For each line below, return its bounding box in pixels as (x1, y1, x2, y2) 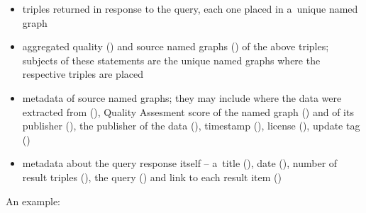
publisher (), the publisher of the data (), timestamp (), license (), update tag (22, 118, 360, 133)
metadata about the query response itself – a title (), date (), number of (22, 156, 338, 171)
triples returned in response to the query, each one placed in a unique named (22, 1, 358, 16)
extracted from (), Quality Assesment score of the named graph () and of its (22, 104, 354, 119)
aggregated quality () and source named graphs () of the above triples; (22, 39, 329, 54)
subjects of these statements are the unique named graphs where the (22, 52, 321, 67)
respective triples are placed (22, 67, 143, 81)
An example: (6, 193, 60, 208)
